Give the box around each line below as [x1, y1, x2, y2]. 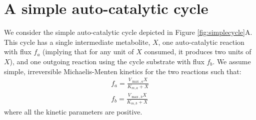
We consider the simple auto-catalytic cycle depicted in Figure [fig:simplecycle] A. [4, 27, 252, 37]
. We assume [212, 56, 251, 66]
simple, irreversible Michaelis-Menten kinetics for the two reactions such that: [4, 66, 241, 76]
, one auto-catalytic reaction [158, 36, 244, 47]
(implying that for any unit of [42, 46, 134, 57]
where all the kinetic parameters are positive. [4, 107, 142, 117]
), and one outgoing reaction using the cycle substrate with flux [9, 56, 204, 66]
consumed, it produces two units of [144, 46, 251, 57]
